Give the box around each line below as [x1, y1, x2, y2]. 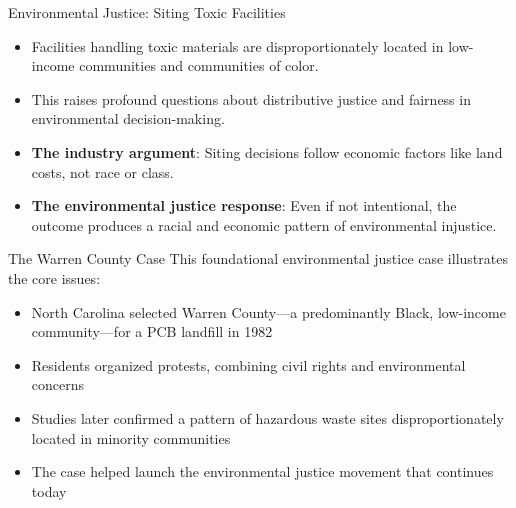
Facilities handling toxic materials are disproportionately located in [31, 35, 444, 56]
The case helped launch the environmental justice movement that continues [31, 461, 494, 482]
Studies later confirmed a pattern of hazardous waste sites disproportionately [31, 407, 504, 428]
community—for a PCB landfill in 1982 [31, 321, 273, 342]
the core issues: [8, 267, 101, 288]
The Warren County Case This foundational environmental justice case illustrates [8, 248, 508, 269]
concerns [31, 374, 85, 395]
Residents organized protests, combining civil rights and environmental [31, 354, 466, 375]
